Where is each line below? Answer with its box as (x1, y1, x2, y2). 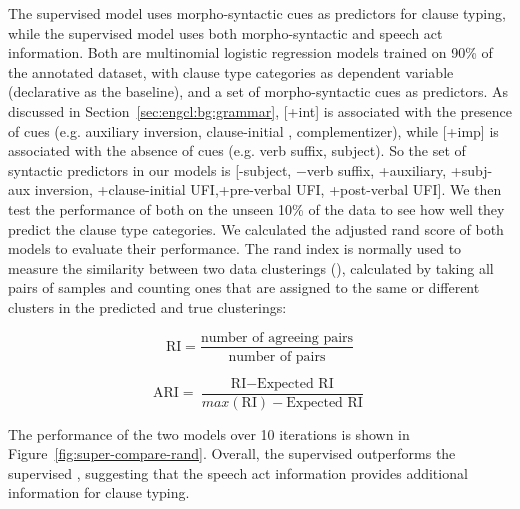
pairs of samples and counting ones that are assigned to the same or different (8, 277, 480, 298)
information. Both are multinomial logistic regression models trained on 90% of (8, 42, 493, 63)
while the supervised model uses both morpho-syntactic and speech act (8, 22, 443, 43)
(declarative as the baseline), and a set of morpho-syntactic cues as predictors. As (8, 81, 509, 102)
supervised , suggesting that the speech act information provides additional (8, 462, 468, 483)
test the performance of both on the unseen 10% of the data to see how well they (8, 198, 505, 219)
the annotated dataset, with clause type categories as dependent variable (8, 61, 454, 82)
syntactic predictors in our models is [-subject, (8, 159, 292, 180)
